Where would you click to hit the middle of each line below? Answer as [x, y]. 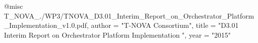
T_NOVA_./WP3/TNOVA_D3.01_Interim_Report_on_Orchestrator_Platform [129, 15]
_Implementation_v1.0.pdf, [46, 25]
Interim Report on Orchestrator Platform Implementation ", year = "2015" [118, 34]
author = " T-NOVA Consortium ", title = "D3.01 [165, 25]
